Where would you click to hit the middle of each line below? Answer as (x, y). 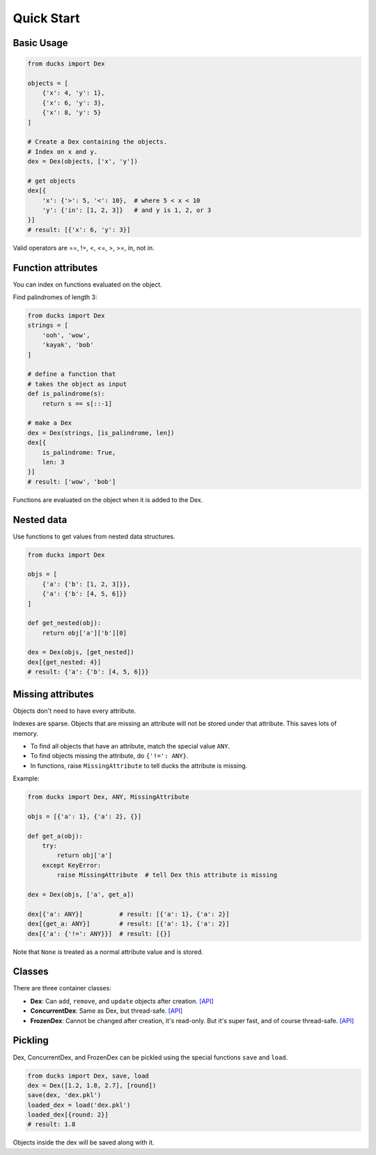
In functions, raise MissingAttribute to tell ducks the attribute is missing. (139, 765)
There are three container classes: (62, 988)
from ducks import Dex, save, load (88, 1075)
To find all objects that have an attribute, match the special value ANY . (130, 746)
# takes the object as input (77, 384)
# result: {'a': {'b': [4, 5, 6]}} (88, 672)
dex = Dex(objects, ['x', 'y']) (83, 161)
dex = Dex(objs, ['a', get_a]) (81, 894)
